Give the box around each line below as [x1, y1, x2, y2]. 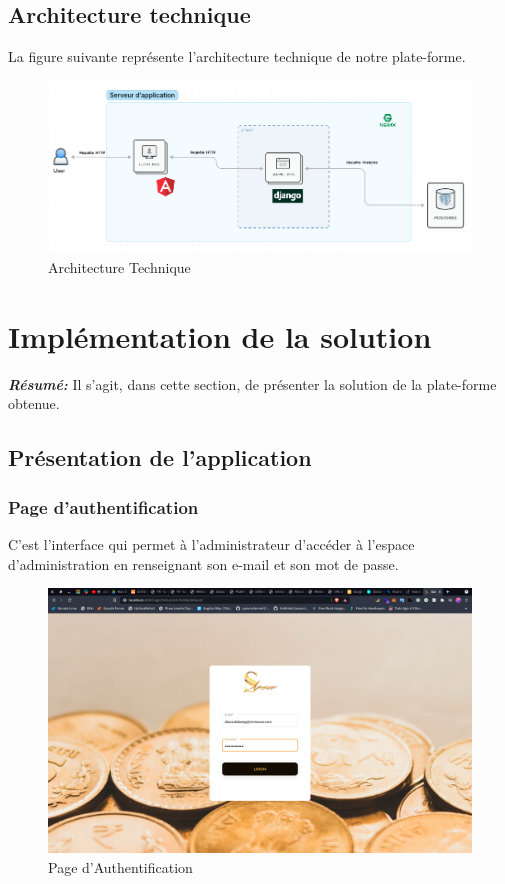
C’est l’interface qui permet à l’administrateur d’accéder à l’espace [8, 533, 415, 554]
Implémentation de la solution [8, 315, 432, 356]
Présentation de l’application [8, 442, 312, 473]
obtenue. [8, 393, 60, 414]
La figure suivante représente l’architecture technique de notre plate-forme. [8, 46, 466, 67]
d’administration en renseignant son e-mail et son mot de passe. [8, 553, 399, 574]
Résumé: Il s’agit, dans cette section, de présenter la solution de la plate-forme [8, 373, 497, 394]
